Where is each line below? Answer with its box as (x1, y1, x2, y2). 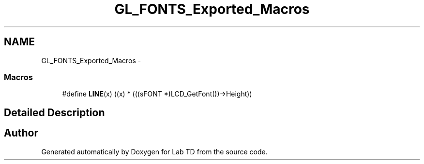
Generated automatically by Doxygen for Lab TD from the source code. (41, 147, 268, 156)
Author (4, 127, 38, 139)
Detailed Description (4, 106, 105, 119)
